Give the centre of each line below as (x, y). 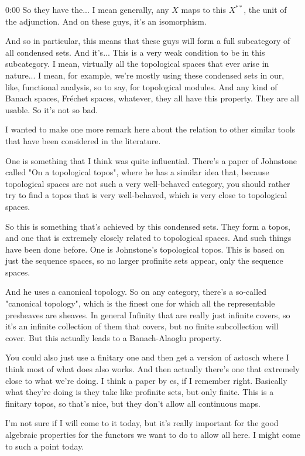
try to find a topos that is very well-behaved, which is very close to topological (146, 195)
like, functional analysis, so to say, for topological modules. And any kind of (141, 86)
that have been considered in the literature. (83, 140)
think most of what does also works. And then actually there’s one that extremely (152, 369)
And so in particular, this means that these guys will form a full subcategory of (148, 41)
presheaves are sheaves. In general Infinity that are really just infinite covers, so (148, 314)
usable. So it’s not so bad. (52, 109)
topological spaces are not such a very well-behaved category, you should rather (148, 183)
